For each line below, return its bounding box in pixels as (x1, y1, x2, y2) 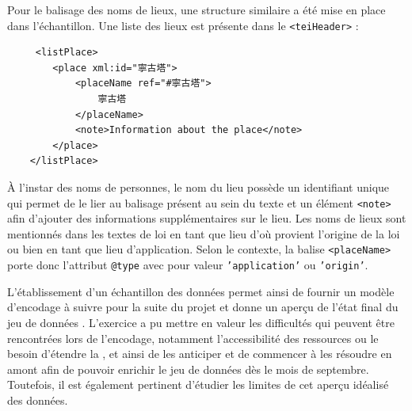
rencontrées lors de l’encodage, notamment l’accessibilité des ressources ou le (7, 329, 379, 346)
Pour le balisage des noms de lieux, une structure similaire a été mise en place (7, 2, 386, 17)
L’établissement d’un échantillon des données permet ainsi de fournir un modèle (7, 283, 395, 299)
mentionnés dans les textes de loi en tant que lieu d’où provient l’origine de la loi (7, 225, 400, 242)
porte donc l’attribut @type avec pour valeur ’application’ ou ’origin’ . (7, 257, 368, 273)
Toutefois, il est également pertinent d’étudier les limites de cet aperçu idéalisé (7, 376, 389, 393)
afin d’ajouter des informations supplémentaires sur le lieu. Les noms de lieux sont (7, 210, 406, 226)
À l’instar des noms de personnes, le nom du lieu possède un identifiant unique (7, 179, 390, 195)
